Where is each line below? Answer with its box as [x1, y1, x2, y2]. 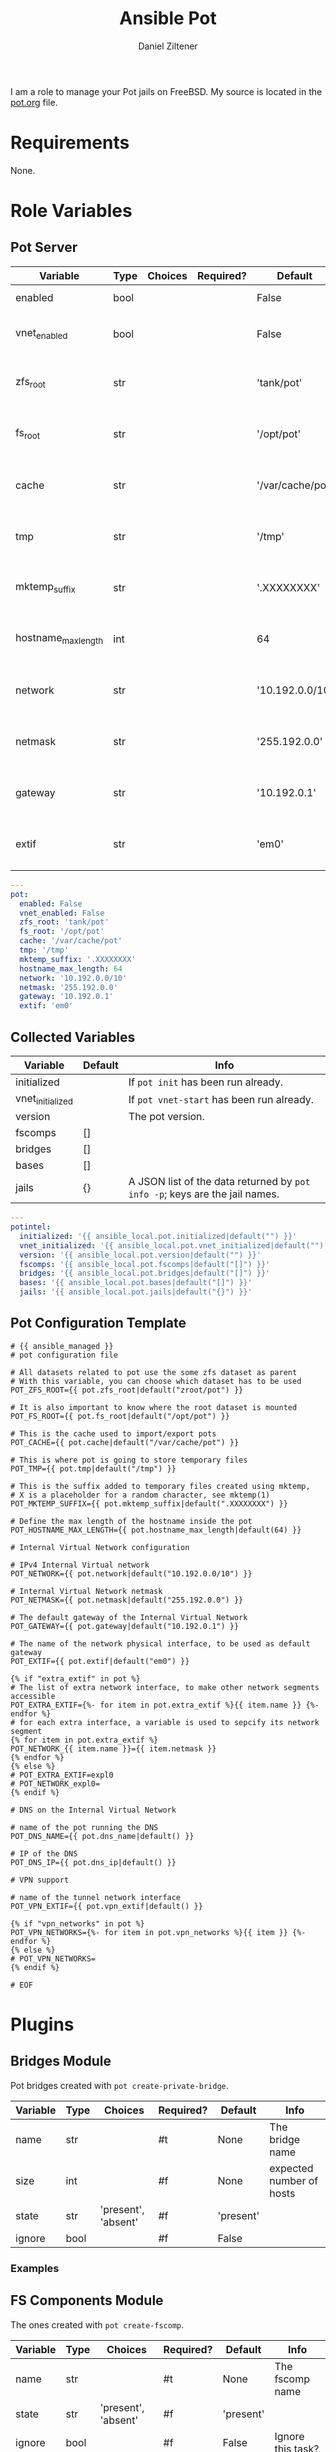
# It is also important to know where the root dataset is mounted [10, 1402, 298, 1412]
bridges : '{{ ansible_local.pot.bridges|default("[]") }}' [19, 1268, 271, 1279]
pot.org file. [10, 96, 58, 108]
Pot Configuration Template [10, 1315, 187, 1332]
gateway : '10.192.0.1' [19, 992, 114, 1002]
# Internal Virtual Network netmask [10, 1586, 163, 1596]
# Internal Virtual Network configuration [10, 1542, 190, 1552]
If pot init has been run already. [128, 1075, 283, 1089]
